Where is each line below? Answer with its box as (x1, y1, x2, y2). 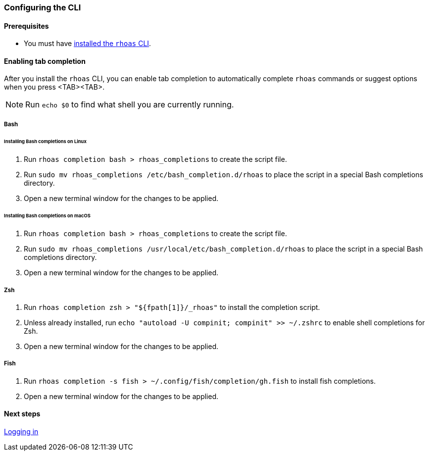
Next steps (4, 409, 41, 418)
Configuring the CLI (4, 2, 81, 12)
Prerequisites (4, 21, 49, 30)
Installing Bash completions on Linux (4, 138, 87, 144)
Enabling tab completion (4, 56, 86, 65)
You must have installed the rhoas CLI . (24, 39, 151, 48)
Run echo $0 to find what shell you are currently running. (25, 100, 234, 110)
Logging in (4, 427, 39, 436)
